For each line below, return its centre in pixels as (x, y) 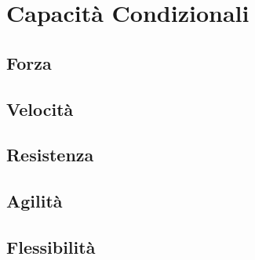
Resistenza (50, 155)
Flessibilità (51, 246)
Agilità (35, 201)
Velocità (40, 108)
